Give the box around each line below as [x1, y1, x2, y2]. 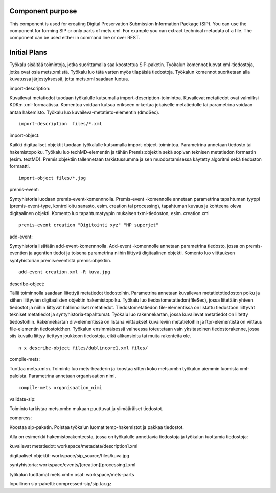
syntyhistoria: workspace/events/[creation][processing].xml [9, 462, 136, 468]
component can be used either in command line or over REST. [9, 35, 140, 41]
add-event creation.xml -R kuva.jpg [18, 269, 110, 275]
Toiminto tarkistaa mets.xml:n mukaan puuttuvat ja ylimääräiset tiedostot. [9, 405, 164, 412]
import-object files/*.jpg [18, 175, 86, 181]
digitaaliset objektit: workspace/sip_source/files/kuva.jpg [9, 453, 130, 458]
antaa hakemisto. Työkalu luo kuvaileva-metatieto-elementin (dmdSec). [9, 109, 160, 115]
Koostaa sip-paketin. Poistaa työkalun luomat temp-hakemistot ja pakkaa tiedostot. [9, 424, 184, 430]
